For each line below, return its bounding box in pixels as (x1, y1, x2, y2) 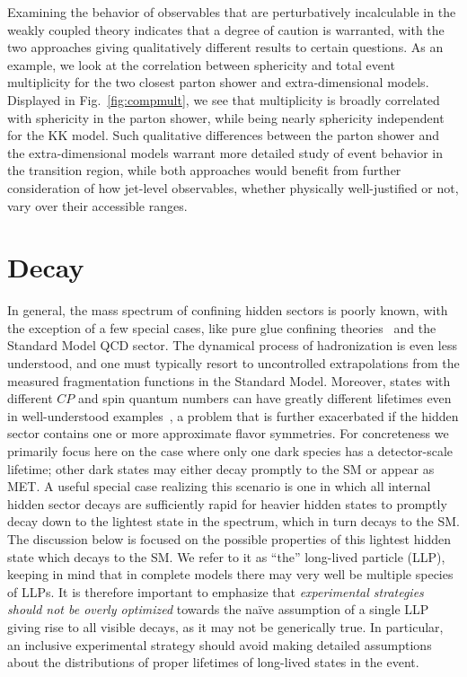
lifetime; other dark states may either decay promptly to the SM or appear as (7, 459, 435, 478)
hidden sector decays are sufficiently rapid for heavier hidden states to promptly (7, 494, 447, 513)
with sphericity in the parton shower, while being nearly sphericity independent (7, 108, 445, 127)
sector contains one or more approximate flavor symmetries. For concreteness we (7, 424, 449, 443)
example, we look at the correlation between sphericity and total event (7, 55, 395, 74)
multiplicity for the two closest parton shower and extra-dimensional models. (7, 73, 429, 92)
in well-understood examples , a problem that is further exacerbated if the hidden (7, 406, 459, 425)
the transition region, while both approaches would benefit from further (7, 161, 401, 180)
